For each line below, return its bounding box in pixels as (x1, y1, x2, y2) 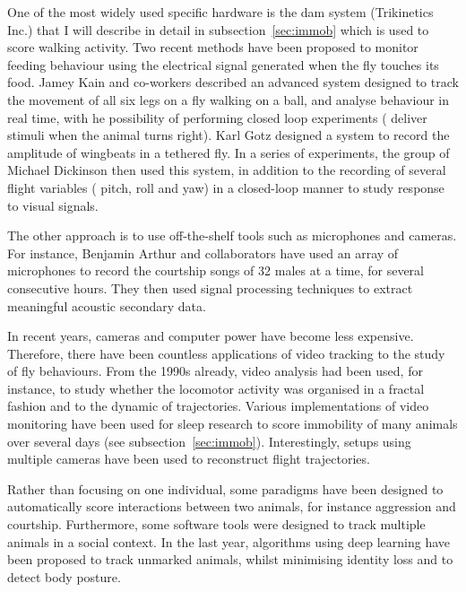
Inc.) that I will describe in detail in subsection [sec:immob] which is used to (7, 20, 429, 39)
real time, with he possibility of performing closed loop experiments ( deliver (7, 108, 427, 126)
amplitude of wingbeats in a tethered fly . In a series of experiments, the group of (7, 143, 450, 161)
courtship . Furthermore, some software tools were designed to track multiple (7, 515, 426, 534)
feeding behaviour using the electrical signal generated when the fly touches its (7, 55, 439, 74)
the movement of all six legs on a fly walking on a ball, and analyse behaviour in (7, 90, 449, 109)
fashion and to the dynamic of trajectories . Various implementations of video (7, 396, 429, 415)
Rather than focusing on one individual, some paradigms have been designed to (7, 479, 444, 498)
